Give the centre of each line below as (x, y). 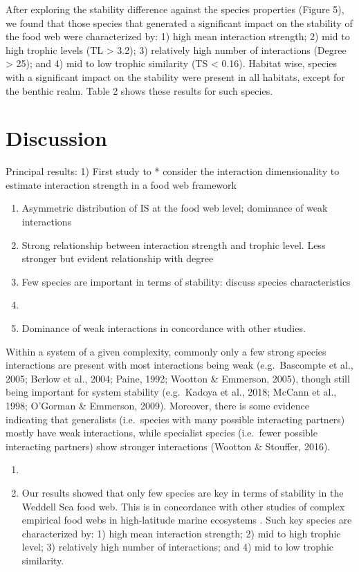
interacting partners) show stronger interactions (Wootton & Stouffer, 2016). (168, 446)
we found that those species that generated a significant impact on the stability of (179, 22)
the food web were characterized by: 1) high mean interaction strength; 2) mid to (178, 36)
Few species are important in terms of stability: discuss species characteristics (186, 281)
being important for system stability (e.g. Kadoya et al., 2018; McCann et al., (171, 392)
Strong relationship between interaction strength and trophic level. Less (174, 245)
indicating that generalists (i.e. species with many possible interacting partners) (175, 419)
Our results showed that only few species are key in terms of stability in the (183, 492)
